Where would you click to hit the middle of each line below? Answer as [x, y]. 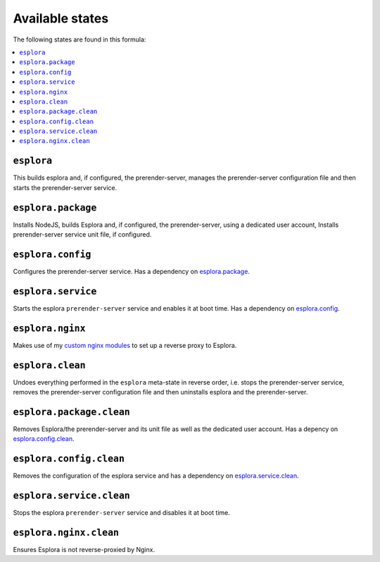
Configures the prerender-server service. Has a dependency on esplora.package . [131, 271]
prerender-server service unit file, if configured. [82, 235]
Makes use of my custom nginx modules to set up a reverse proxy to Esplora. [125, 345]
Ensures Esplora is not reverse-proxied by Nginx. [84, 550]
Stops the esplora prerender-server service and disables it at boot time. [121, 513]
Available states [61, 18]
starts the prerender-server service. [65, 187]
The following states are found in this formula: [80, 39]
